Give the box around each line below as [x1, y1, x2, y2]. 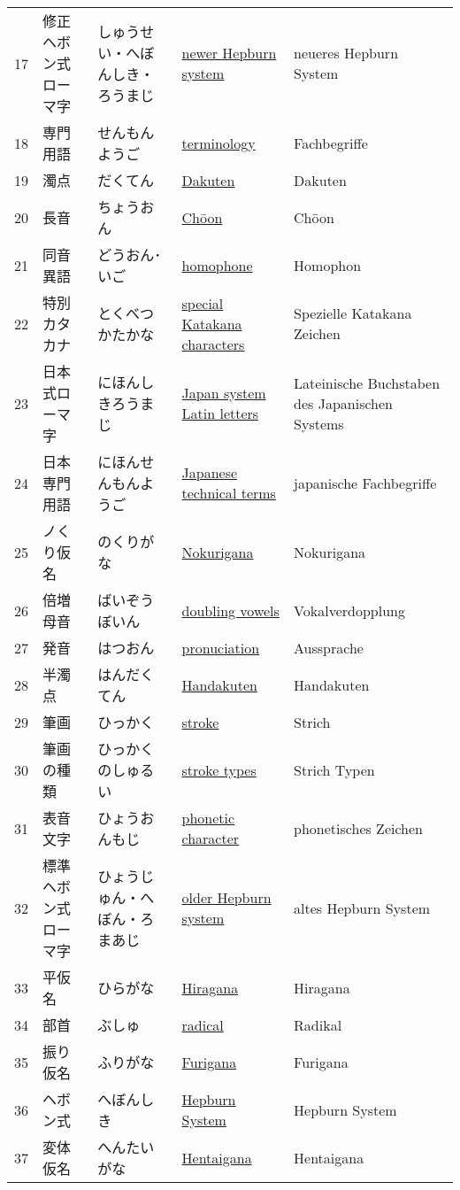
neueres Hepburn [294, 42, 399, 63]
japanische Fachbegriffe [294, 472, 437, 493]
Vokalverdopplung [294, 599, 405, 621]
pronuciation [181, 637, 260, 658]
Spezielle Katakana [294, 303, 412, 323]
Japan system [181, 382, 266, 403]
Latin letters [181, 403, 259, 423]
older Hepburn [181, 887, 272, 908]
